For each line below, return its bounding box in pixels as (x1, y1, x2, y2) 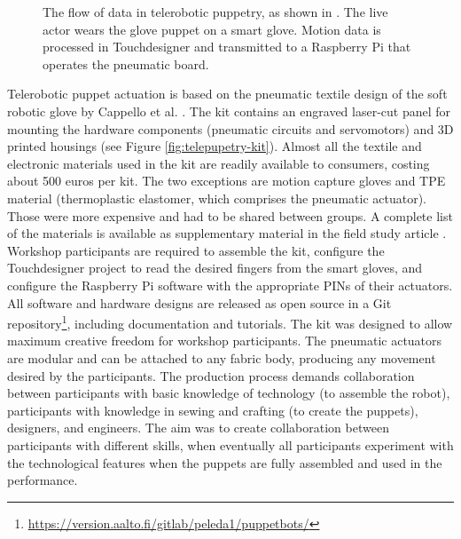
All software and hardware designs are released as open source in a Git (7, 293, 392, 312)
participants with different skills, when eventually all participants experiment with (7, 435, 454, 454)
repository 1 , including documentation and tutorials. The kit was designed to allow (7, 312, 453, 332)
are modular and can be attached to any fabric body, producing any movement (7, 348, 436, 367)
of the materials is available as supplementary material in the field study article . (7, 224, 447, 242)
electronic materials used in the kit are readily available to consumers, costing (7, 154, 430, 172)
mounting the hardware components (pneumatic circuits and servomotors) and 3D (7, 119, 454, 138)
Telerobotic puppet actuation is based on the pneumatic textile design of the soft (7, 84, 448, 103)
